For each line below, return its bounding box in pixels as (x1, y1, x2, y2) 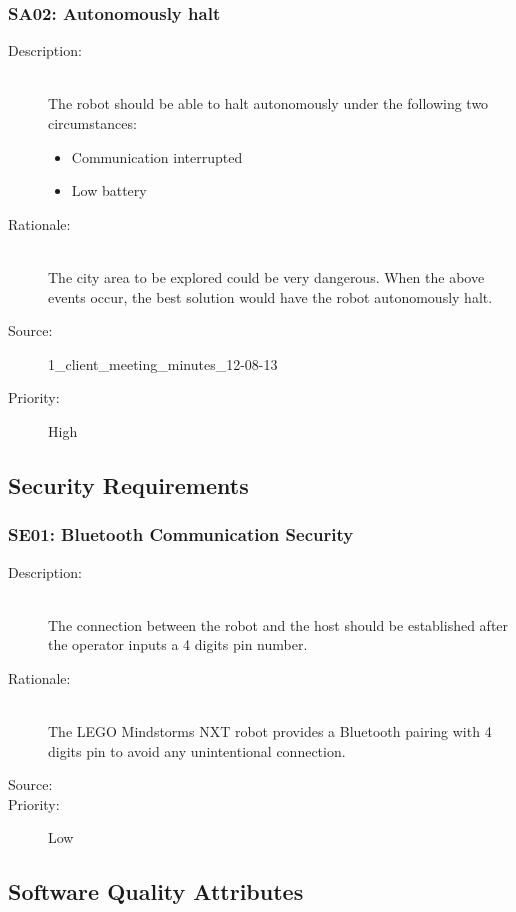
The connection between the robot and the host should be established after (48, 614, 509, 635)
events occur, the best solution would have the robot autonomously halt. (48, 286, 493, 307)
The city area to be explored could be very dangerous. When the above (48, 266, 485, 287)
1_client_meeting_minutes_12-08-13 (48, 353, 278, 374)
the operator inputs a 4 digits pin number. (48, 634, 308, 655)
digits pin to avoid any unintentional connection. (48, 740, 346, 761)
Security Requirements (8, 469, 249, 500)
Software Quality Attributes (8, 876, 304, 907)
